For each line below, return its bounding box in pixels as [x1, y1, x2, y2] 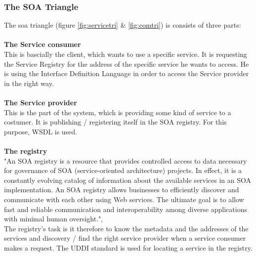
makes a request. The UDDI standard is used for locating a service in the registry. [4, 242, 253, 253]
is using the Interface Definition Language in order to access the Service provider [4, 68, 249, 79]
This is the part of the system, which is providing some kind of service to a [4, 107, 231, 117]
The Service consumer [4, 39, 81, 49]
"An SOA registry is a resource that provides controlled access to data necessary [4, 155, 247, 166]
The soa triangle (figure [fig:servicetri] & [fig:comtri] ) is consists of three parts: [4, 20, 241, 30]
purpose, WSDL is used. [4, 126, 78, 136]
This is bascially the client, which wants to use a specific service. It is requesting [4, 49, 247, 59]
